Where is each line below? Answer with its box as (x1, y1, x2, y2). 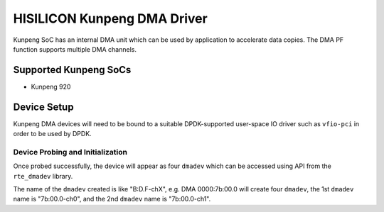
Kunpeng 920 (31, 82, 71, 91)
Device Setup (13, 101, 74, 113)
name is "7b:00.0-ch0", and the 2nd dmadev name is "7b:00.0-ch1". (13, 195, 211, 203)
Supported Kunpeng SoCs (13, 64, 132, 76)
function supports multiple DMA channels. (13, 45, 137, 53)
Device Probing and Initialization (13, 147, 128, 157)
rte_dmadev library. (13, 172, 73, 180)
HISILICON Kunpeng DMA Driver (13, 11, 208, 26)
